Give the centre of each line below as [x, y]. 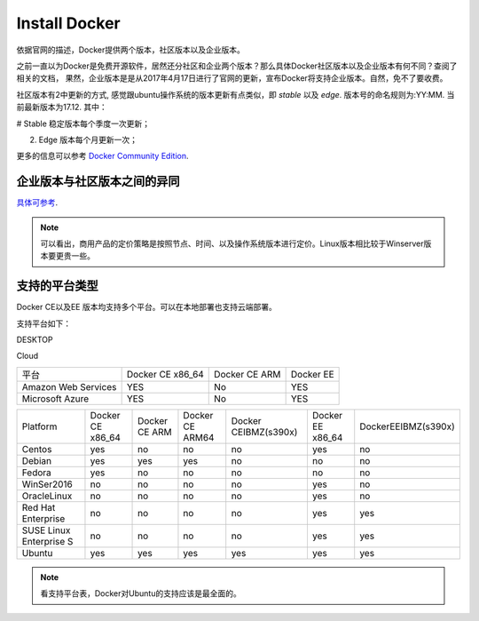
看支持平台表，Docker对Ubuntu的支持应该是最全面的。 [141, 593]
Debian [37, 460]
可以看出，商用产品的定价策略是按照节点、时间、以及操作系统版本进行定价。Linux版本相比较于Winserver [232, 243]
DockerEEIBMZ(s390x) [408, 426]
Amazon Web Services [69, 386]
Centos [37, 449]
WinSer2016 [47, 484]
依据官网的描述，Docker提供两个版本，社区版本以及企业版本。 [131, 50]
